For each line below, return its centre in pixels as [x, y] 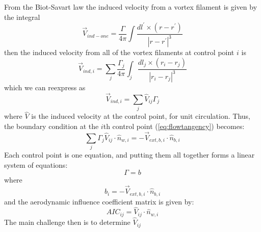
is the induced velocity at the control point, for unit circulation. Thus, [141, 116]
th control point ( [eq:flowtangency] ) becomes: [174, 126]
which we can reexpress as [45, 87]
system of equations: [36, 164]
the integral [22, 17]
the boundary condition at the [51, 126]
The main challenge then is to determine [67, 222]
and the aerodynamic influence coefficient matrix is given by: [99, 201]
